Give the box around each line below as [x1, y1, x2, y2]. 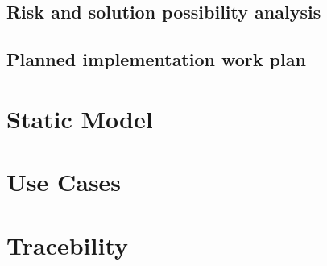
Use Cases [6, 165, 122, 198]
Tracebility [6, 228, 129, 261]
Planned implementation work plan [6, 47, 306, 72]
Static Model [6, 102, 153, 135]
